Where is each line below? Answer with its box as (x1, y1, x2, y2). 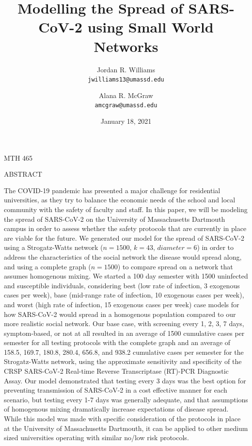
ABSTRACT (4, 169, 42, 179)
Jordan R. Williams (97, 64, 155, 74)
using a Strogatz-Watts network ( (4, 242, 103, 252)
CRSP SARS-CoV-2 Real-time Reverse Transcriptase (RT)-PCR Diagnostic (4, 366, 229, 376)
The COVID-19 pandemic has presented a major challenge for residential (4, 185, 220, 195)
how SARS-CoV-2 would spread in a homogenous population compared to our (4, 309, 236, 319)
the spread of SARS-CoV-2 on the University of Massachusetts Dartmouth (4, 214, 225, 224)
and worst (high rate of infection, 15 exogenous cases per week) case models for (4, 299, 239, 309)
